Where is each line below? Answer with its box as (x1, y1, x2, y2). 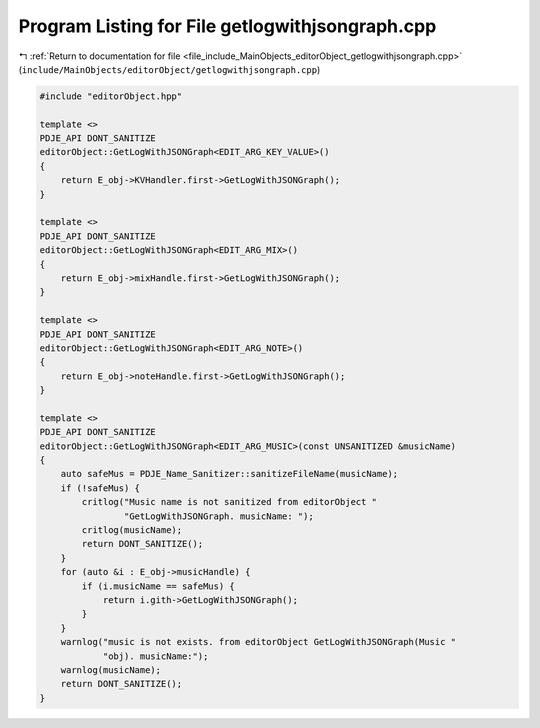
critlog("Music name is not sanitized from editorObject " (81, 496, 378, 508)
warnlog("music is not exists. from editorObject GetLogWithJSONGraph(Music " (60, 636, 457, 648)
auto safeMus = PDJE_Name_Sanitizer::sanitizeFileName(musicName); (60, 468, 399, 480)
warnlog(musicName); (60, 664, 162, 675)
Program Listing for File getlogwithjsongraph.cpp (18, 15, 437, 37)
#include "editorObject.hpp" (39, 90, 183, 102)
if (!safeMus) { (60, 482, 140, 494)
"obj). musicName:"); (102, 650, 209, 662)
